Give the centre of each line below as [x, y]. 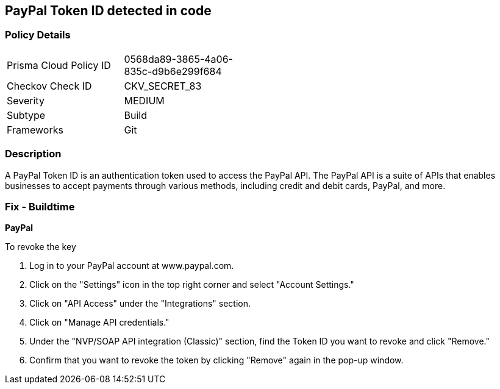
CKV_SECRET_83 [163, 86]
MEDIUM [144, 100]
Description [33, 154]
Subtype [26, 115]
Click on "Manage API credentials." [99, 323]
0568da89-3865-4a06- [178, 59]
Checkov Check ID [49, 86]
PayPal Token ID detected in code [108, 11]
